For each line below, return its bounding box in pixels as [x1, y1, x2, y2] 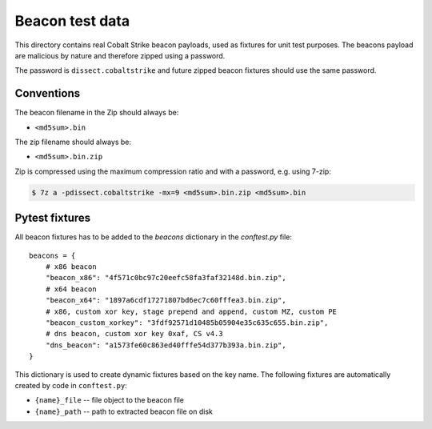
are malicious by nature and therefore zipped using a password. [14, 50, 226, 60]
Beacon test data [14, 12, 130, 30]
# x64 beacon [45, 284, 97, 294]
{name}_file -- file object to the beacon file [34, 395, 184, 405]
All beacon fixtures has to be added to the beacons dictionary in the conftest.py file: [14, 232, 292, 242]
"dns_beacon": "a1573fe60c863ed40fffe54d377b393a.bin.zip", [45, 340, 287, 350]
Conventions [14, 86, 81, 100]
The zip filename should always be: [14, 137, 132, 147]
